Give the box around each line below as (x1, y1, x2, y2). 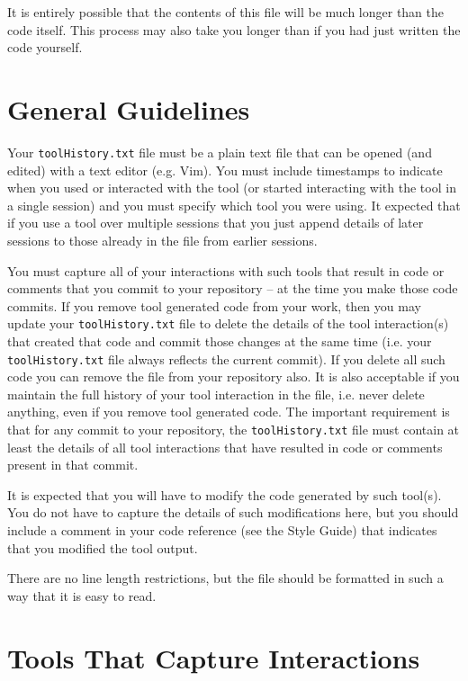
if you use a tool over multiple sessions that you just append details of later (7, 213, 424, 232)
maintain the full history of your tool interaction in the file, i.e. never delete (7, 384, 425, 403)
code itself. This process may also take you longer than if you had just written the (7, 20, 461, 39)
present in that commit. (7, 455, 139, 474)
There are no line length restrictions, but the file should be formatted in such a (7, 569, 444, 587)
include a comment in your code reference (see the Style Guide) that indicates (7, 521, 437, 540)
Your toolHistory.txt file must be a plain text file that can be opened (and (7, 142, 432, 161)
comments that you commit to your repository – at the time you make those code (7, 279, 458, 298)
